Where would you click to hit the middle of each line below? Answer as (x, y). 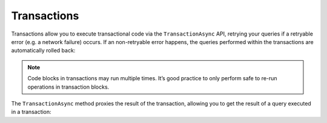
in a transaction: (31, 112)
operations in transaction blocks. (68, 87)
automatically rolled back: (43, 51)
